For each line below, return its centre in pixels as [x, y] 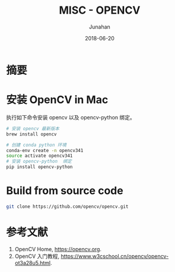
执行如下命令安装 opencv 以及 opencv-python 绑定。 [71, 117]
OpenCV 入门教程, [37, 256]
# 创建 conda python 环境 [36, 145]
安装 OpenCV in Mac [57, 100]
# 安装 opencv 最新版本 [33, 128]
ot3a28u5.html [33, 262]
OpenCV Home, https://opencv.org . [58, 249]
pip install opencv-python [39, 167]
